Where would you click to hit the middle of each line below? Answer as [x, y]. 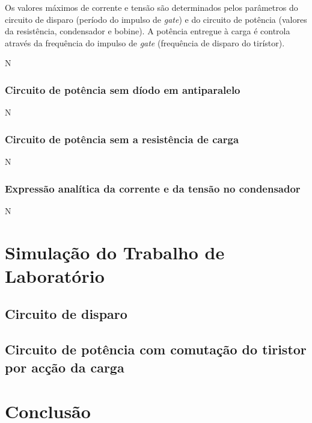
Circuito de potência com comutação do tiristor [156, 349]
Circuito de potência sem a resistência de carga [122, 139]
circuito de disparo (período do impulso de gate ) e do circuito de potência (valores [156, 19]
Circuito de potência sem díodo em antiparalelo [123, 89]
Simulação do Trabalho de [115, 252]
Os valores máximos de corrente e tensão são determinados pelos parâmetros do [151, 7]
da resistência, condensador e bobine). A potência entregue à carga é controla [148, 31]
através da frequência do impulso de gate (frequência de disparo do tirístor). [145, 42]
